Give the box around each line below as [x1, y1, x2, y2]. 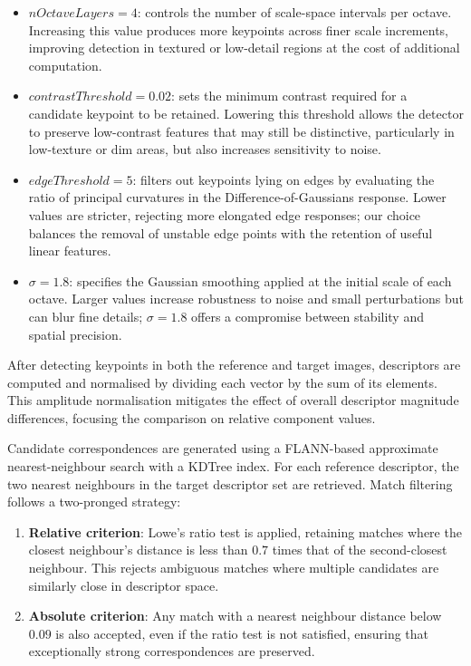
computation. [28, 55, 102, 74]
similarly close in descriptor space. [28, 575, 219, 594]
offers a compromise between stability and [191, 306, 424, 325]
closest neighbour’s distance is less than [28, 540, 248, 559]
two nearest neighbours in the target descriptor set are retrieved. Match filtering [7, 474, 453, 493]
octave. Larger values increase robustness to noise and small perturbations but [28, 289, 464, 308]
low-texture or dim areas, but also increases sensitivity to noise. [28, 140, 381, 159]
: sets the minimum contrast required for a [171, 86, 408, 105]
